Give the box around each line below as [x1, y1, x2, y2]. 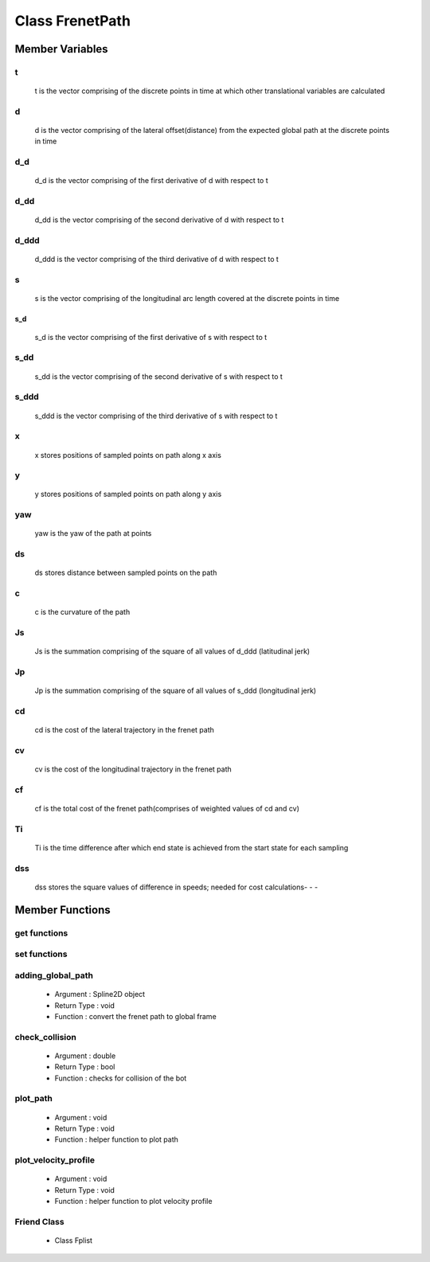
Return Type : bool [54, 1062, 115, 1072]
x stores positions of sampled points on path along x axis [34, 450, 222, 459]
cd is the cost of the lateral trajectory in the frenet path [34, 725, 214, 735]
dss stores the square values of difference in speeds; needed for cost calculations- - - [34, 882, 319, 892]
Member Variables [14, 42, 108, 56]
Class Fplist [54, 1236, 93, 1245]
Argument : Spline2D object [54, 990, 146, 999]
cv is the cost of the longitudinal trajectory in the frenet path [34, 764, 233, 774]
